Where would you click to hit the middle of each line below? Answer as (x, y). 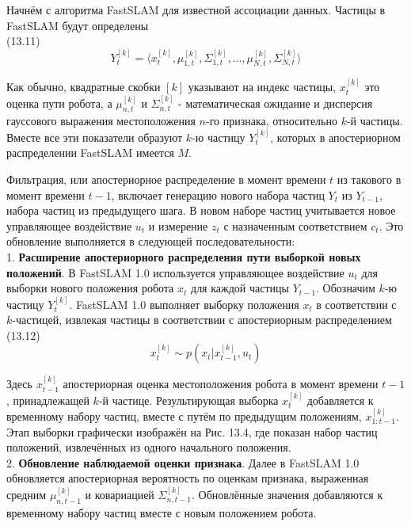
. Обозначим (346, 288)
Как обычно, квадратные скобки (84, 87)
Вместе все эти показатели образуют (95, 137)
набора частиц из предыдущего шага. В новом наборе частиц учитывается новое (201, 210)
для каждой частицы (240, 288)
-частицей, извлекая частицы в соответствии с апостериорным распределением (202, 320)
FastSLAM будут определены (78, 25)
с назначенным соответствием (295, 225)
